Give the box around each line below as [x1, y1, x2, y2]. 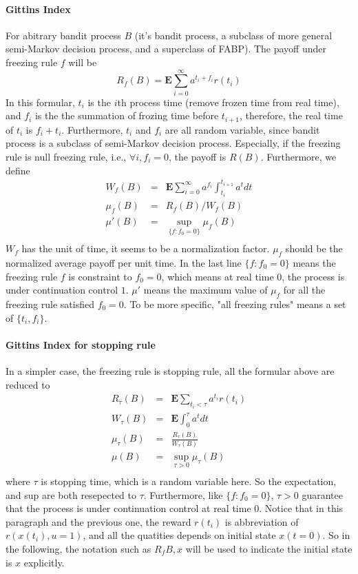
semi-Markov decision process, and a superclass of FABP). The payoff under [6, 41, 326, 56]
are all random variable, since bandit [165, 122, 320, 136]
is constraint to [68, 269, 132, 283]
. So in [322, 528, 350, 542]
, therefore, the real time [240, 108, 343, 123]
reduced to [6, 377, 50, 391]
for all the [283, 283, 326, 297]
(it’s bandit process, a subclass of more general [134, 28, 333, 42]
